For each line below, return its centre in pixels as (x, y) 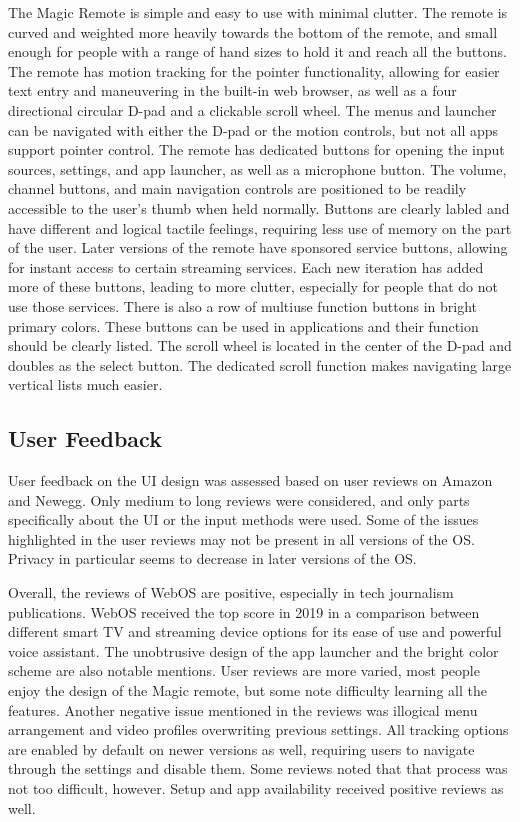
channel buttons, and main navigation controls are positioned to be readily (237, 188)
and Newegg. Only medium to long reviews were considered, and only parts (239, 499)
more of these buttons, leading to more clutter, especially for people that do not (253, 286)
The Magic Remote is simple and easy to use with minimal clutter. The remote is (258, 12)
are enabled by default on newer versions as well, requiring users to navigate (241, 748)
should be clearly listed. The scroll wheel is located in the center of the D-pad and (260, 345)
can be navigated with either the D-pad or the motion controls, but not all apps (253, 129)
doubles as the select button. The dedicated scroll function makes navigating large (260, 364)
